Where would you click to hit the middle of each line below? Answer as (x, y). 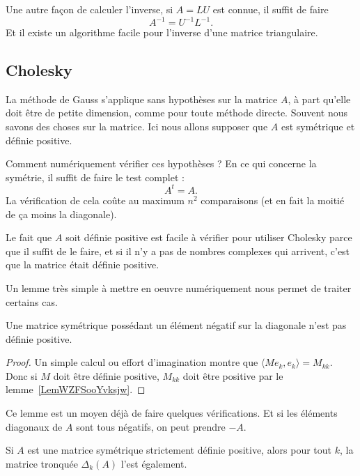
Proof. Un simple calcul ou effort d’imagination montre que (132, 362)
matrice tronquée (42, 463)
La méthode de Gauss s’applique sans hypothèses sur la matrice (142, 99)
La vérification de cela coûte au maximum (95, 200)
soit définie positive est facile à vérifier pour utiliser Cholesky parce (209, 237)
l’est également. (154, 463)
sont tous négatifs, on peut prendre (151, 426)
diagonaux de (34, 426)
